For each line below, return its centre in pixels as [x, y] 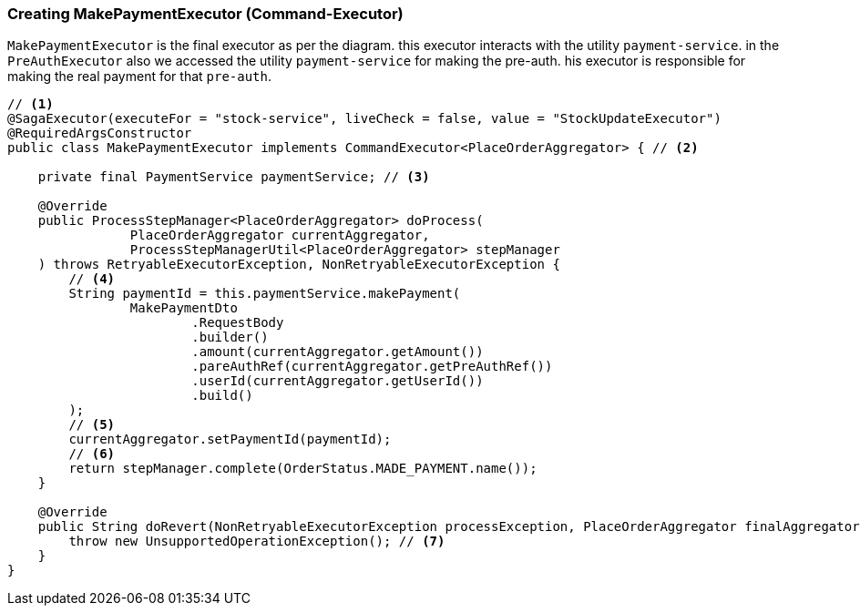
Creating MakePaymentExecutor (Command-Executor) [205, 14]
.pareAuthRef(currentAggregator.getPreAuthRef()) [372, 367]
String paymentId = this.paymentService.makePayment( [265, 294]
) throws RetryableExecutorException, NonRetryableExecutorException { [299, 265]
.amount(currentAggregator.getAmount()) [338, 352]
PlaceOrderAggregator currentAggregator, [280, 235]
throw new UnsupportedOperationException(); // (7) [257, 541]
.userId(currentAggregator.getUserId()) [338, 381]
